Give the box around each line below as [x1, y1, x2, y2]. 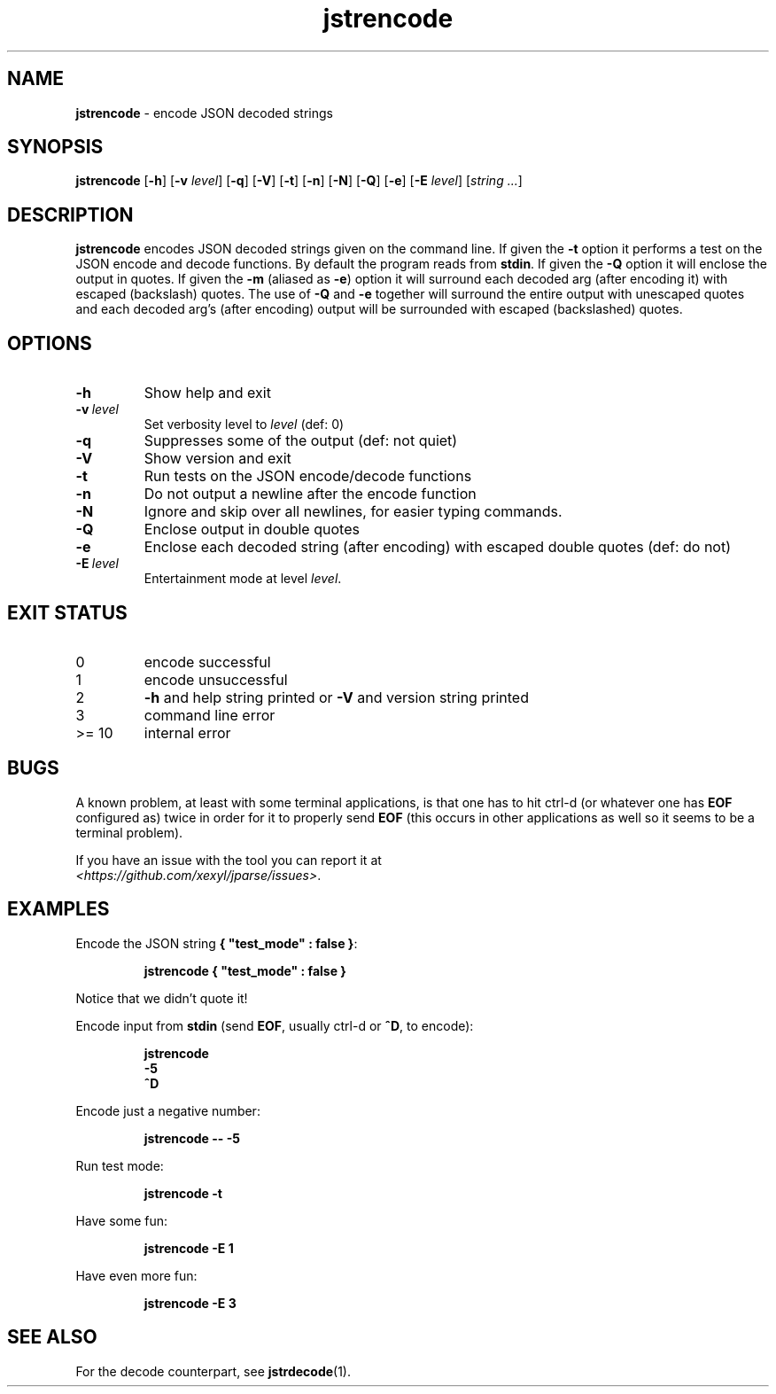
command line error [144, 705, 275, 724]
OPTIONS [7, 331, 92, 354]
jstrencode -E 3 [144, 1295, 237, 1311]
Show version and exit [144, 449, 291, 468]
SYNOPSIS [7, 136, 104, 159]
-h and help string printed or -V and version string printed [144, 688, 529, 706]
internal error [144, 723, 231, 742]
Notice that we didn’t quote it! [75, 990, 248, 1006]
